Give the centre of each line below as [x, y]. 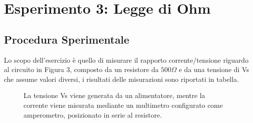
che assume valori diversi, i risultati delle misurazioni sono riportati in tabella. [122, 79]
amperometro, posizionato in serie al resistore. [93, 114]
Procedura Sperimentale [67, 39]
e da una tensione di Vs [214, 69]
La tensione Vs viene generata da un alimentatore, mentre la [114, 95]
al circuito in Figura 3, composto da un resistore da [81, 69]
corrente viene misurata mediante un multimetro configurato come [123, 105]
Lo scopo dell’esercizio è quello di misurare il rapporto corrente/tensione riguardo [126, 60]
